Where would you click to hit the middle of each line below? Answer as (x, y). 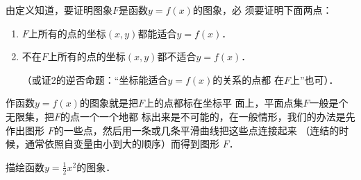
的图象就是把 (109, 103)
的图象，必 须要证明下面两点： (262, 10)
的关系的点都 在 (248, 79)
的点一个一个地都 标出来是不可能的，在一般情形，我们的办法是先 (208, 116)
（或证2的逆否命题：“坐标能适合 (95, 79)
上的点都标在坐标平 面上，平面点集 (224, 103)
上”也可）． (314, 79)
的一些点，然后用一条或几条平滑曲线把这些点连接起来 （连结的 (196, 130)
